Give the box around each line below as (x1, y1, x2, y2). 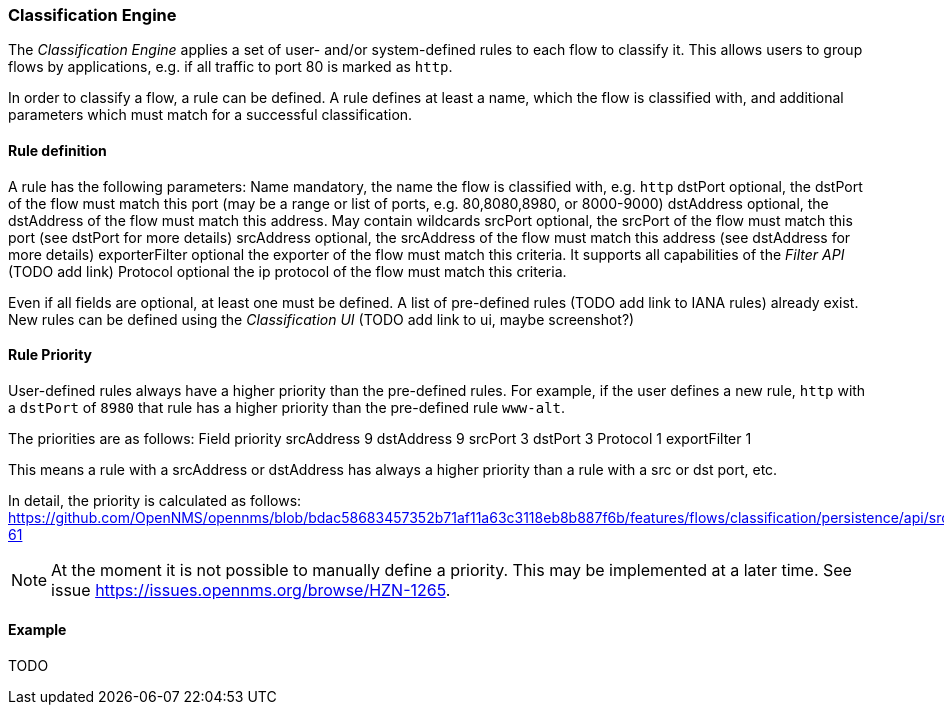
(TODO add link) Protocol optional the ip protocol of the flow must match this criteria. (8, 262, 567, 280)
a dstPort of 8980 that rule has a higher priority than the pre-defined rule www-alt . (8, 398, 566, 416)
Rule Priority (8, 346, 92, 364)
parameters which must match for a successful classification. (8, 106, 413, 124)
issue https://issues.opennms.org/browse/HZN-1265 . (51, 579, 451, 600)
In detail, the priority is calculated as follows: (8, 491, 302, 509)
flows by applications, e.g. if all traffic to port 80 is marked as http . (8, 58, 453, 76)
